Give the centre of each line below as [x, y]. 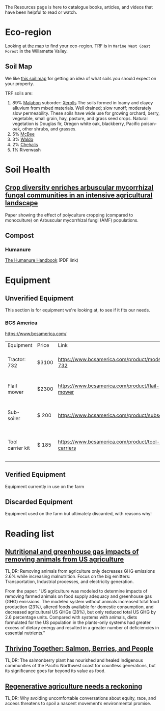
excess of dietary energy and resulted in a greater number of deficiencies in [82, 628]
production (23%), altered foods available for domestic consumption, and [79, 607]
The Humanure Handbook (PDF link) [42, 260]
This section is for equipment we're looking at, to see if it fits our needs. [78, 310]
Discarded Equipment [39, 502]
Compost [20, 236]
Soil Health [28, 170]
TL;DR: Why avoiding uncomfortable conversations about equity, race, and [81, 698]
